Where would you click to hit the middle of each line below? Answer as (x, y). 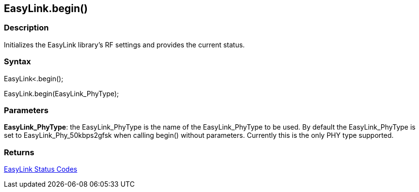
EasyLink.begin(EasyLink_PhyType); (62, 93)
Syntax (17, 62)
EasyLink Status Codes (41, 169)
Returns (19, 152)
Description (26, 28)
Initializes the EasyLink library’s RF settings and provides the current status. (124, 44)
